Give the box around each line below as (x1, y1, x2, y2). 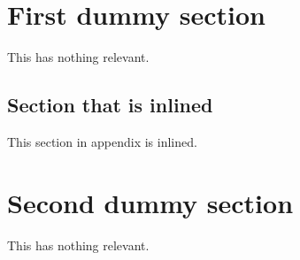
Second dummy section (7, 184, 294, 220)
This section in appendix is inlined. (7, 132, 197, 150)
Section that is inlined (7, 91, 213, 119)
